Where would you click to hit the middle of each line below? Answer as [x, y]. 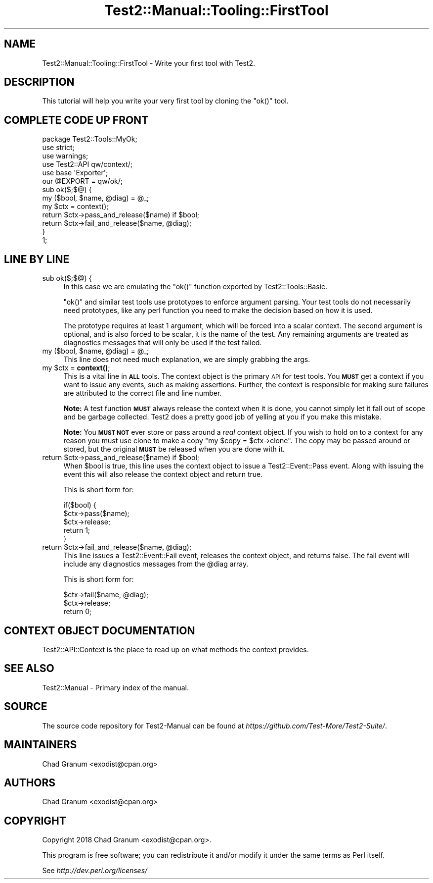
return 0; [78, 612]
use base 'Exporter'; [75, 173]
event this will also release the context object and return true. [163, 474]
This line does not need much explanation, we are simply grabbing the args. [187, 360]
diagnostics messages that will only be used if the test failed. [163, 343]
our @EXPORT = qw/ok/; [83, 181]
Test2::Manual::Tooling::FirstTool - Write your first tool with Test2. [149, 63]
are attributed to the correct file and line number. [143, 393]
